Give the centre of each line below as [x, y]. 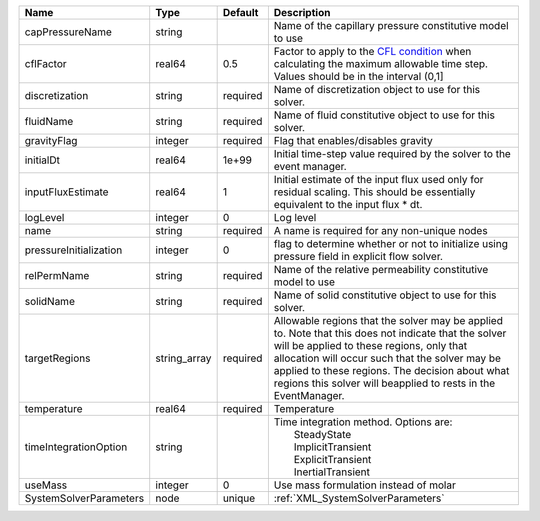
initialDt [42, 160]
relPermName [57, 275]
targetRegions [57, 358]
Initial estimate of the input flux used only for [378, 179]
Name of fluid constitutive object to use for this [384, 115]
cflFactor [45, 63]
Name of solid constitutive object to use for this [385, 295]
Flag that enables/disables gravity [353, 140]
